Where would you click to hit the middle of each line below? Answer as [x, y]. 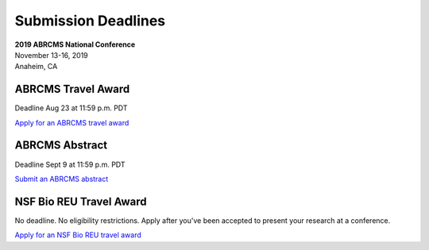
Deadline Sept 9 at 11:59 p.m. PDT [70, 164]
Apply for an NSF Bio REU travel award [78, 235]
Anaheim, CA [36, 67]
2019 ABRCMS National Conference [75, 44]
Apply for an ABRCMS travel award [72, 122]
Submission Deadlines [90, 21]
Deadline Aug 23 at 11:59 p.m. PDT [71, 108]
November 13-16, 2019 [52, 55]
